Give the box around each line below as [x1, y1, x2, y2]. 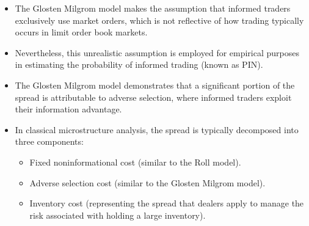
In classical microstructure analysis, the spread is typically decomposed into [15, 123, 299, 136]
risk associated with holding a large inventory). [29, 208, 206, 221]
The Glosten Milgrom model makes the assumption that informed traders [15, 2, 291, 14]
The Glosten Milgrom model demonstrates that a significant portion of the [15, 78, 295, 91]
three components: [15, 135, 84, 148]
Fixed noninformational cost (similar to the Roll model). [29, 155, 241, 168]
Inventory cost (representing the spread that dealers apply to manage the [29, 197, 304, 210]
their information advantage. [15, 103, 122, 115]
